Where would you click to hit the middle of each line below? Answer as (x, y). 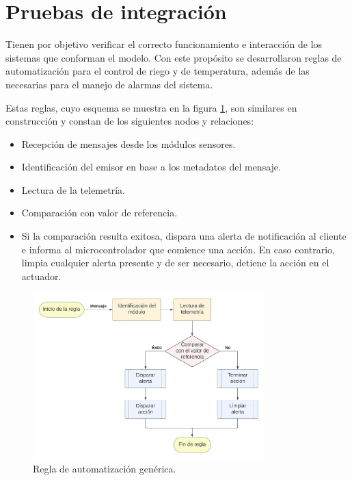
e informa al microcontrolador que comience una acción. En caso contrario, (178, 249)
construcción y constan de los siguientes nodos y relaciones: (130, 121)
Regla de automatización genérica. (105, 468)
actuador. (41, 276)
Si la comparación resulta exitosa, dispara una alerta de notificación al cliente (184, 236)
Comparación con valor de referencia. (99, 213)
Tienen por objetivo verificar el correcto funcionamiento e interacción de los (164, 44)
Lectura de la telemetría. (73, 189)
